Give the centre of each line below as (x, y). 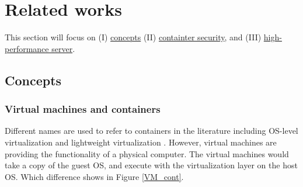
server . (63, 48)
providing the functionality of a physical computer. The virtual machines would (147, 153)
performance (27, 48)
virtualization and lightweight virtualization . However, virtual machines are (141, 142)
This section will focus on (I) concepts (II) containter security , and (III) (133, 37)
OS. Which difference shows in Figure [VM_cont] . (94, 176)
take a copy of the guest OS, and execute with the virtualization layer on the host (151, 165)
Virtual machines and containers (83, 109)
